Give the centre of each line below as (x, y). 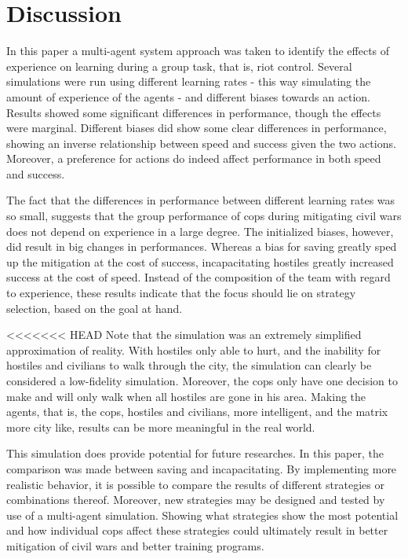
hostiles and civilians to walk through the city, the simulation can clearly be (189, 365)
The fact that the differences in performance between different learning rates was (201, 200)
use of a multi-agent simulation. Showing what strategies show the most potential (202, 515)
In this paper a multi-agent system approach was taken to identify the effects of (198, 51)
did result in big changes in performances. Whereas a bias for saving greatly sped (202, 246)
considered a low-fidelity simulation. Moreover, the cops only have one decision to (202, 381)
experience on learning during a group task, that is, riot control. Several (179, 66)
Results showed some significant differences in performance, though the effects (194, 112)
